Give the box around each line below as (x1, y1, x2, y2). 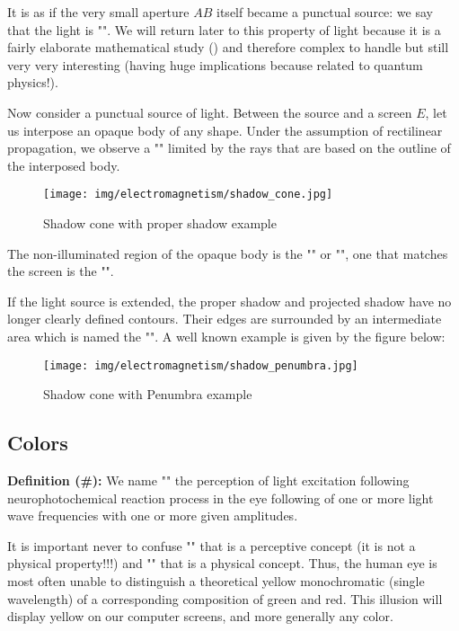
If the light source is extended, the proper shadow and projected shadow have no (7, 291, 452, 310)
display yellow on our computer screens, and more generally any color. (7, 607, 393, 626)
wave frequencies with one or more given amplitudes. (7, 506, 298, 525)
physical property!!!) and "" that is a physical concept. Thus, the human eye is (7, 554, 437, 573)
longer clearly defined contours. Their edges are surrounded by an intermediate (7, 309, 442, 328)
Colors (7, 429, 68, 457)
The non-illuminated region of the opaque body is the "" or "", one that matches (7, 244, 448, 262)
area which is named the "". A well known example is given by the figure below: (7, 326, 446, 345)
